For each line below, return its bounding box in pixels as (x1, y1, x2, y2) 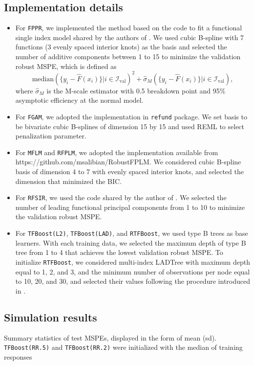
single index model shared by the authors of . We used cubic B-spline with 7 (15, 32, 244, 42)
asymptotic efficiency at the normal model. (15, 95, 144, 105)
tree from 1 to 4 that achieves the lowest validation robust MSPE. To (15, 247, 223, 257)
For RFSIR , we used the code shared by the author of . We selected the (15, 192, 227, 203)
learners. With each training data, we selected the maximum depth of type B (15, 237, 246, 248)
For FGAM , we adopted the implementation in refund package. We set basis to (15, 111, 247, 121)
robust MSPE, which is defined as (15, 61, 117, 71)
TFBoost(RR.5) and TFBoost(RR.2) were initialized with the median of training (4, 342, 243, 352)
